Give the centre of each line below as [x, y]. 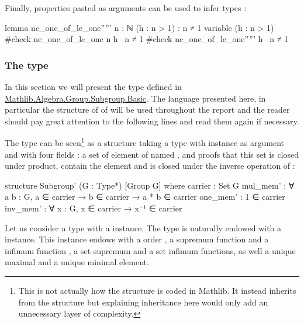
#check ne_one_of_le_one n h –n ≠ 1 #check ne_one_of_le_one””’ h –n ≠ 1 [147, 39]
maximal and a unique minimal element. [77, 262]
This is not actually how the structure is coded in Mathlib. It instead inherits [157, 290]
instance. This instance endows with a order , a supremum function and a [137, 239]
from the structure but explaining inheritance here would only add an [143, 302]
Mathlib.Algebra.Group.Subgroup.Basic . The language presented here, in [135, 98]
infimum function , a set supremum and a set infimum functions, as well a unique [150, 250]
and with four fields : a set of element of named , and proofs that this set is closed [152, 154]
